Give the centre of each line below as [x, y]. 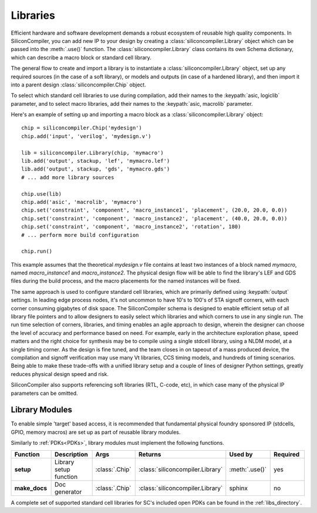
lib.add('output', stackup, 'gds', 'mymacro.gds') [96, 169]
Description [71, 454]
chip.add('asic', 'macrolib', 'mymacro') [82, 202]
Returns [150, 454]
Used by [241, 454]
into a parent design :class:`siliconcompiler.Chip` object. [78, 85]
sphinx [238, 488]
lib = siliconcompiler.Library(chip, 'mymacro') [92, 152]
